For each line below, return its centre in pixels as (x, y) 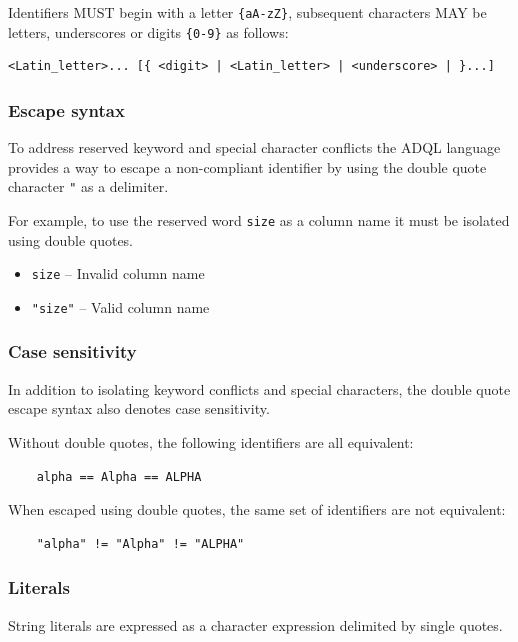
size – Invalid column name (118, 273)
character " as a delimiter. (88, 186)
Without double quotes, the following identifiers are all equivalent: (211, 441)
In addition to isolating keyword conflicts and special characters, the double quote (259, 388)
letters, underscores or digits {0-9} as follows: (148, 31)
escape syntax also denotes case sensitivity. (139, 408)
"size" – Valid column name (120, 306)
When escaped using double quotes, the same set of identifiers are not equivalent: (257, 509)
